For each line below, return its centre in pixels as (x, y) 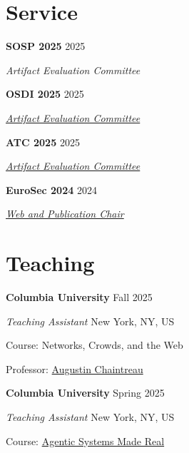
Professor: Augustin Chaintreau (75, 368)
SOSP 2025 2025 (46, 46)
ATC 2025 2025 (43, 142)
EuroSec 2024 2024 (51, 189)
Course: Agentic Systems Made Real (85, 441)
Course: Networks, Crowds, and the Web (94, 345)
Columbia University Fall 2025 (79, 297)
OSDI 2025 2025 (45, 94)
